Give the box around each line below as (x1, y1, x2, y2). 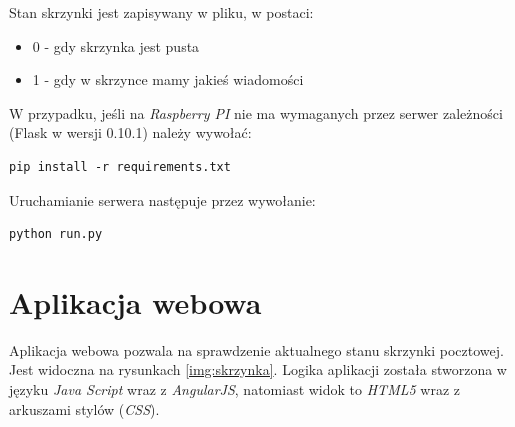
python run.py (9, 227, 103, 242)
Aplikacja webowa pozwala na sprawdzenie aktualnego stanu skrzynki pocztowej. (9, 339, 504, 360)
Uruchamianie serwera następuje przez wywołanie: (9, 189, 316, 210)
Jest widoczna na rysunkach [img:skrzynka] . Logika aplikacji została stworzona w (9, 359, 507, 380)
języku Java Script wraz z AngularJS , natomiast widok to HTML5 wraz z (9, 379, 460, 400)
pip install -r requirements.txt (9, 159, 231, 174)
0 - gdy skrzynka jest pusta (32, 35, 200, 56)
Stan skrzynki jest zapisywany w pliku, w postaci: (9, 2, 314, 22)
